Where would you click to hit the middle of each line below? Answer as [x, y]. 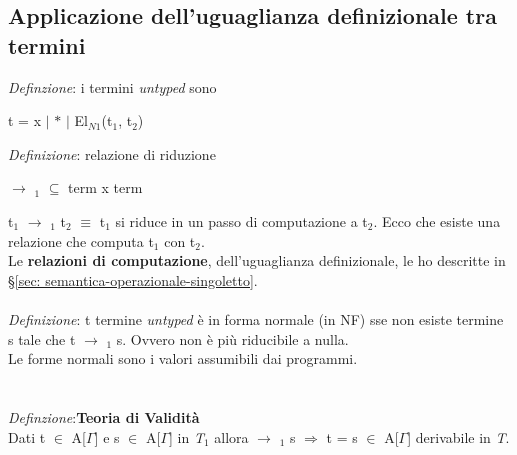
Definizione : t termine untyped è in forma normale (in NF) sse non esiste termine [256, 318]
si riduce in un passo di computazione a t [241, 220]
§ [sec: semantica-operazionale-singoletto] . [133, 279]
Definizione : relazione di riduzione [112, 153]
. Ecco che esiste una [437, 220]
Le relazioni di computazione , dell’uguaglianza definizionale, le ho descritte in [257, 260]
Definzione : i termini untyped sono [112, 86]
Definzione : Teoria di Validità [104, 416]
